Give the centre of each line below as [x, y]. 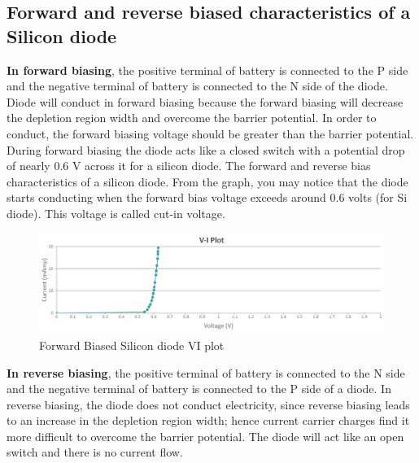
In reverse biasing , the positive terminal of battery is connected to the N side [206, 372]
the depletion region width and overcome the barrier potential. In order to [192, 118]
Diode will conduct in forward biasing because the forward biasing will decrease [205, 101]
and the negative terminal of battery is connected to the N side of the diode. [197, 86]
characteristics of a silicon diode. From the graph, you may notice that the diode [207, 181]
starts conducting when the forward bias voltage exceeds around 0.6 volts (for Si [207, 197]
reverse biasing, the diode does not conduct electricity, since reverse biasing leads [208, 404]
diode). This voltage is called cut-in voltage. [116, 213]
